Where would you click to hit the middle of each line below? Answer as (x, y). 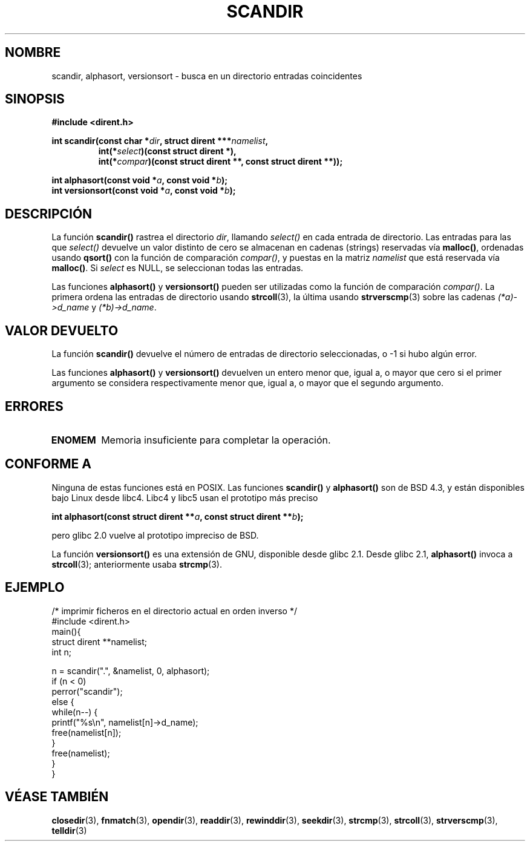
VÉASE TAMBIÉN (57, 797)
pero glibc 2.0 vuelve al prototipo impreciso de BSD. (155, 535)
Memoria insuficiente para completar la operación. (216, 440)
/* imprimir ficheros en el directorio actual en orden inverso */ (174, 611)
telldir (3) (69, 830)
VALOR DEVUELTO (62, 330)
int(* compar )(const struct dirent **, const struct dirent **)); (221, 162)
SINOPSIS (35, 99)
